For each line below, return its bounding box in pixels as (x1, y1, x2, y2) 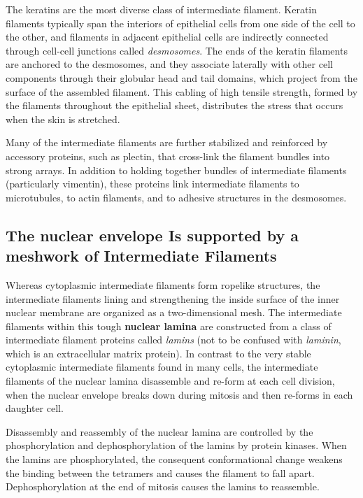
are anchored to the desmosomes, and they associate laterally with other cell (6, 57, 333, 71)
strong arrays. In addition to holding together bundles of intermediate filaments (6, 162, 347, 177)
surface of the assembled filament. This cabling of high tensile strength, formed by (6, 84, 358, 99)
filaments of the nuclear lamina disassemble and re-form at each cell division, (6, 373, 335, 388)
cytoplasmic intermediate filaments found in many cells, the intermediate (6, 360, 318, 374)
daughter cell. (6, 401, 64, 415)
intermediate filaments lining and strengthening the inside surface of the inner (6, 291, 340, 306)
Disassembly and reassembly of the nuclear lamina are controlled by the (6, 424, 313, 439)
